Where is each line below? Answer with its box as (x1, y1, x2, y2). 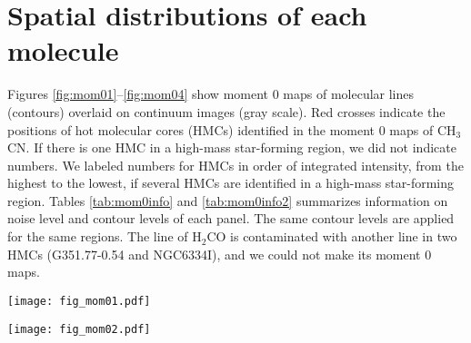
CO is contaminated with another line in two (206, 227, 457, 246)
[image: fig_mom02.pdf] (7, 322, 151, 336)
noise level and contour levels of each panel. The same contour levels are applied (7, 209, 455, 228)
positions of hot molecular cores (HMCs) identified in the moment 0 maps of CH (7, 120, 456, 139)
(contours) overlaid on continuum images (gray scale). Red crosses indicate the (7, 102, 446, 121)
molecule (7, 32, 119, 69)
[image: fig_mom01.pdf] (7, 294, 151, 308)
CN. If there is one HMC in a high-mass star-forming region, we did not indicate (7, 138, 456, 157)
